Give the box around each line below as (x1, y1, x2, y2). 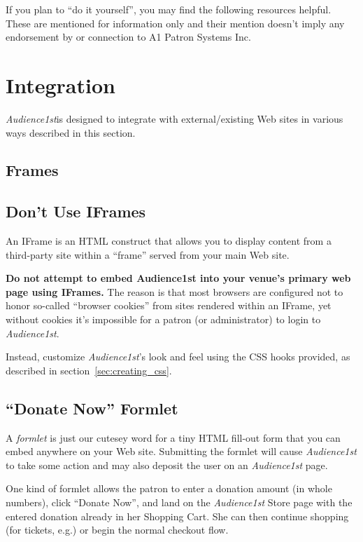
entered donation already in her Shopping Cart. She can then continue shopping (6, 508, 349, 523)
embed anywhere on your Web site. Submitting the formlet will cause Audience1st (6, 444, 357, 459)
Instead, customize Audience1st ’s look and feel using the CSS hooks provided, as (6, 349, 350, 364)
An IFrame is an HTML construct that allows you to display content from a (6, 233, 332, 248)
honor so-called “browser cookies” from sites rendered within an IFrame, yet (6, 298, 332, 313)
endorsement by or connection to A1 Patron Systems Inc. (6, 29, 251, 44)
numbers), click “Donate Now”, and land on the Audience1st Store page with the (6, 495, 353, 509)
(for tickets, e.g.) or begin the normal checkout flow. (6, 522, 229, 537)
